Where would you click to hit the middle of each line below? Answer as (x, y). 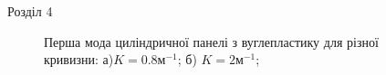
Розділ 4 (30, 11)
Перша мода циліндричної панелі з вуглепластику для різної (211, 41)
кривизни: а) (79, 59)
